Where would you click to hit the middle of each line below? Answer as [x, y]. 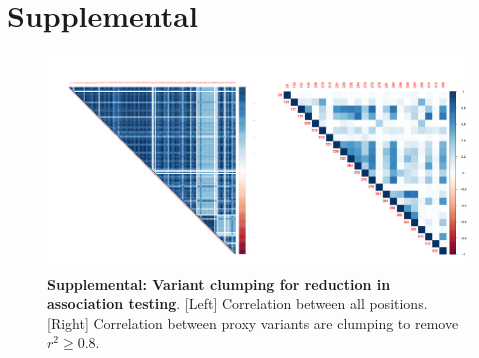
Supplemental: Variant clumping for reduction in [219, 283]
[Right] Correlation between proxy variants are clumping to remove [253, 322]
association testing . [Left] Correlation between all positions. [237, 303]
